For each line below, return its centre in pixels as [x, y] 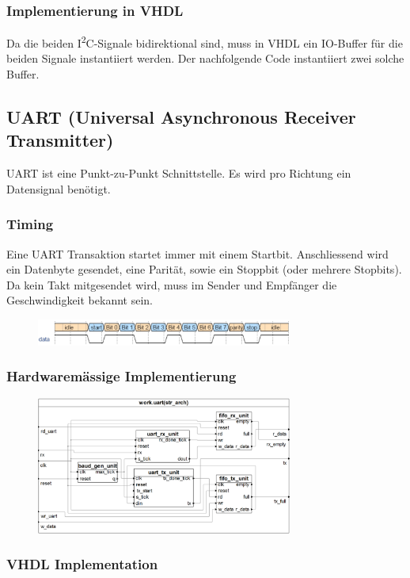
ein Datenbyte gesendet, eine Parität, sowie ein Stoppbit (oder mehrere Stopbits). [204, 269]
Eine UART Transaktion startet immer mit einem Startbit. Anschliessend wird [197, 253]
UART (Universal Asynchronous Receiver [181, 117]
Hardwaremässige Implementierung [121, 376]
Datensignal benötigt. [59, 188]
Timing [30, 224]
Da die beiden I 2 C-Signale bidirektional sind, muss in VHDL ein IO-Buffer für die [205, 42]
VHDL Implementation [82, 564]
